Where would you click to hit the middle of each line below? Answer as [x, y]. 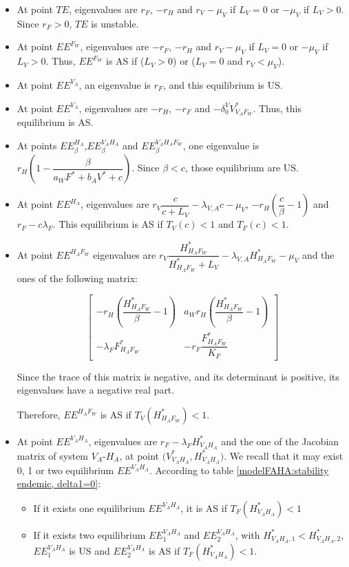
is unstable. [115, 23]
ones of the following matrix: [77, 278]
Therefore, [39, 414]
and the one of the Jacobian [280, 441]
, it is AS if [204, 507]
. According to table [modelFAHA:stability [239, 470]
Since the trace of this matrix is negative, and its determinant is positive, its [178, 376]
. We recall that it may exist [284, 455]
